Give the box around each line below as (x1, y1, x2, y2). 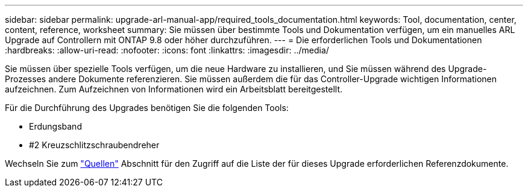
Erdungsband (29, 121, 82, 131)
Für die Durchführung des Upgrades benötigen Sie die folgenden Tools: (5, 103, 289, 113)
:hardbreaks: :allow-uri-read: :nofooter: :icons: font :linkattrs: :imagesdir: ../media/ (5, 45, 329, 55)
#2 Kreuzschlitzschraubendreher (29, 140, 160, 150)
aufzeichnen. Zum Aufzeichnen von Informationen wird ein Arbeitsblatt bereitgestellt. (5, 84, 343, 94)
